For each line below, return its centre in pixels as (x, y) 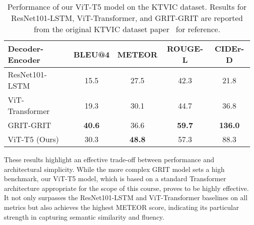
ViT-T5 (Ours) (33, 139)
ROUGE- (185, 48)
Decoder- (26, 48)
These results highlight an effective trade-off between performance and (109, 159)
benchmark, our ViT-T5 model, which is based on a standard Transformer (115, 178)
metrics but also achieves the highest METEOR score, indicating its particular (122, 207)
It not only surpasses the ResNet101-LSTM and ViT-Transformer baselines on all (126, 197)
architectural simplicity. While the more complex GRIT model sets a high (114, 169)
